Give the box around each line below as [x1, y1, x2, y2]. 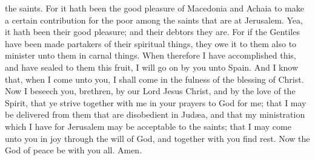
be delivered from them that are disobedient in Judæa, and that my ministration [5, 108, 305, 121]
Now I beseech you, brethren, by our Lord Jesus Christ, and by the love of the [5, 85, 296, 97]
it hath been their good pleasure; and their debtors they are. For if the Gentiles [5, 25, 300, 38]
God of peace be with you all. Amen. [5, 144, 142, 156]
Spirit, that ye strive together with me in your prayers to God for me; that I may [5, 96, 307, 109]
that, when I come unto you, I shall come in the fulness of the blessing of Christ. [5, 72, 304, 85]
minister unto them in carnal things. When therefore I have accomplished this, [5, 49, 296, 62]
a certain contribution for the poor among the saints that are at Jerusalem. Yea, [5, 13, 303, 26]
